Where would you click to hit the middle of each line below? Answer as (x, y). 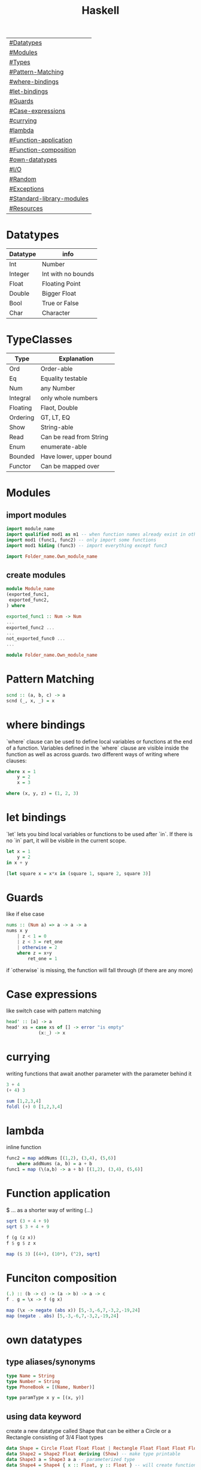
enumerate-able (64, 447)
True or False (60, 303)
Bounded (22, 456)
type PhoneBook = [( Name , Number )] (51, 1387)
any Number (58, 389)
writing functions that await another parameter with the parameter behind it (99, 1074)
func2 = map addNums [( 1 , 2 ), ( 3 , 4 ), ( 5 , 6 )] (61, 1158)
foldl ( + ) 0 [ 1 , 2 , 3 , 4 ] (34, 1107)
